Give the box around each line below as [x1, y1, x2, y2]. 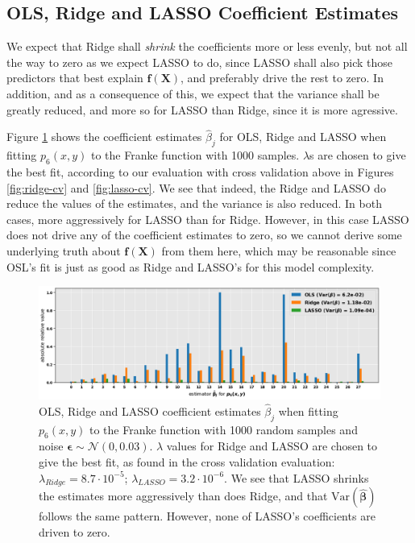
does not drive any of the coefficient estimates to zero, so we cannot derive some [6, 226, 402, 243]
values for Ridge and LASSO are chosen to [166, 437, 378, 454]
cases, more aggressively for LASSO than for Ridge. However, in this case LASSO [6, 210, 409, 227]
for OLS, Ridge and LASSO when [219, 128, 387, 145]
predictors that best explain [6, 69, 143, 86]
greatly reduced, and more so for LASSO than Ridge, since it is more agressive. [6, 101, 398, 118]
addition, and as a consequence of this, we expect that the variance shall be [6, 85, 380, 102]
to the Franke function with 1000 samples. [91, 147, 300, 164]
